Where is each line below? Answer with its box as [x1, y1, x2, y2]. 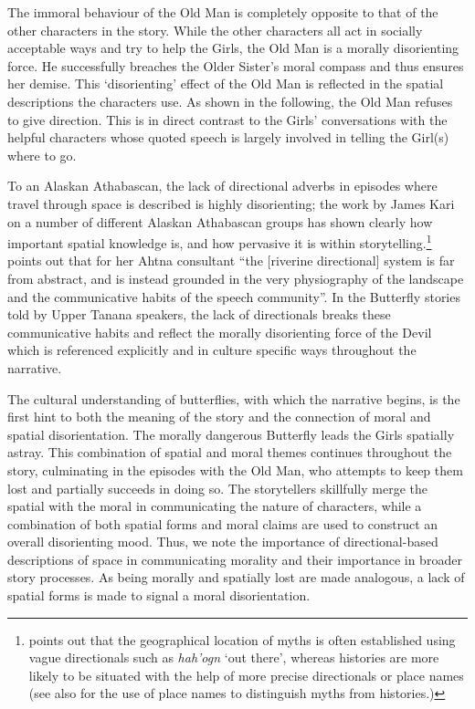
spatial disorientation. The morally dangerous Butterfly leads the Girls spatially [7, 424, 455, 443]
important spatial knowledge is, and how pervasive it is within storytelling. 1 [7, 231, 432, 252]
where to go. [7, 145, 77, 164]
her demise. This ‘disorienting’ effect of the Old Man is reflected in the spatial [7, 74, 444, 93]
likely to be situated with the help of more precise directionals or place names [28, 665, 464, 684]
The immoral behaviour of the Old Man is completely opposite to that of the [7, 3, 438, 21]
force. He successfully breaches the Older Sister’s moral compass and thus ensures [7, 56, 464, 75]
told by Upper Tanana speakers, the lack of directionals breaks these [7, 305, 391, 324]
